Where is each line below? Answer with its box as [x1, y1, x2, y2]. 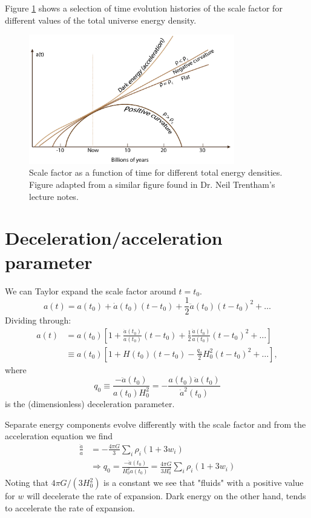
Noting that [5, 476, 48, 489]
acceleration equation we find [5, 430, 113, 442]
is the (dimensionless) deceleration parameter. [5, 397, 175, 410]
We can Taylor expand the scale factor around [5, 284, 176, 297]
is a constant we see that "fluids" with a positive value [103, 476, 304, 489]
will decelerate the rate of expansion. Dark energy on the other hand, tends [27, 490, 306, 502]
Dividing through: [5, 314, 71, 327]
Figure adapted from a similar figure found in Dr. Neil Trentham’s [29, 178, 275, 191]
